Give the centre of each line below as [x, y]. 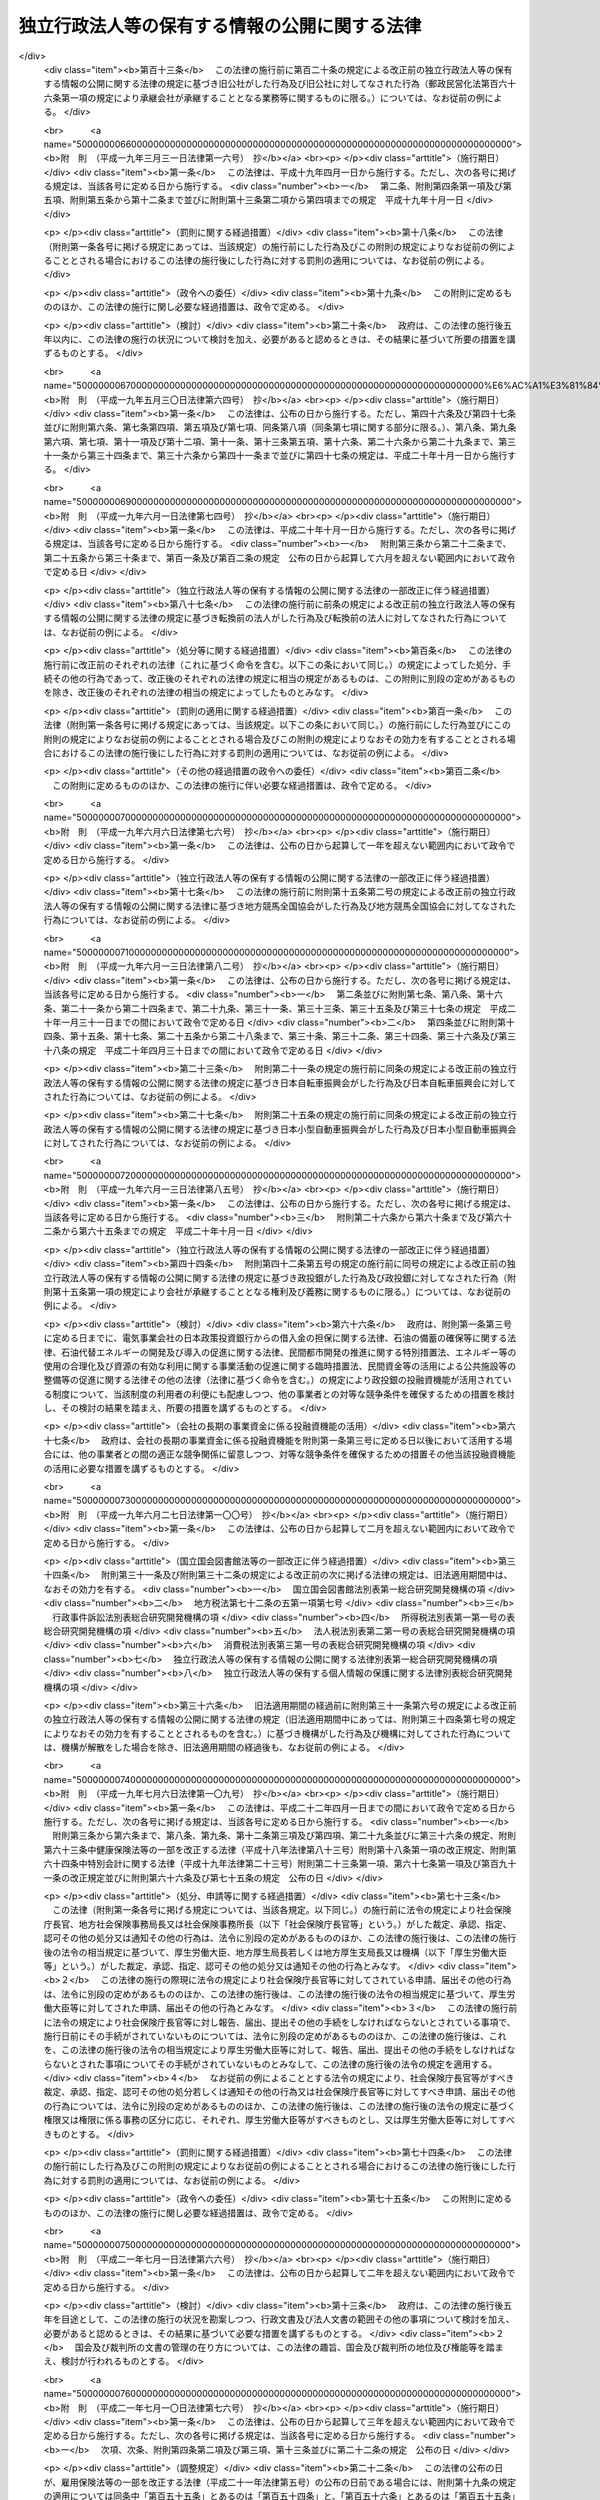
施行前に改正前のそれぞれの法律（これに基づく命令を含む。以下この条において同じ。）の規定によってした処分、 [273, 664]
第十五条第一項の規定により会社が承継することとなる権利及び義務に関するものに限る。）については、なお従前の [281, 1291]
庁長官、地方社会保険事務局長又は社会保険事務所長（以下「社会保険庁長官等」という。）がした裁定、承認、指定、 [277, 1924]
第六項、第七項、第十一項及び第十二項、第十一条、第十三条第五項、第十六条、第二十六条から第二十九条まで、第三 [280, 441]
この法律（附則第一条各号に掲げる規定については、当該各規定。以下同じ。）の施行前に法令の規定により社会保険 [281, 1910]
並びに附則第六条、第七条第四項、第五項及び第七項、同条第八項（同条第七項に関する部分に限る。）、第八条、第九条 [280, 427]
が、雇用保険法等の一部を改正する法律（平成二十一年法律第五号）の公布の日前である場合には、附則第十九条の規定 [280, 2482]
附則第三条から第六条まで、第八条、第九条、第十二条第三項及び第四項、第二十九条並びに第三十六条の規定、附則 [284, 1836]
